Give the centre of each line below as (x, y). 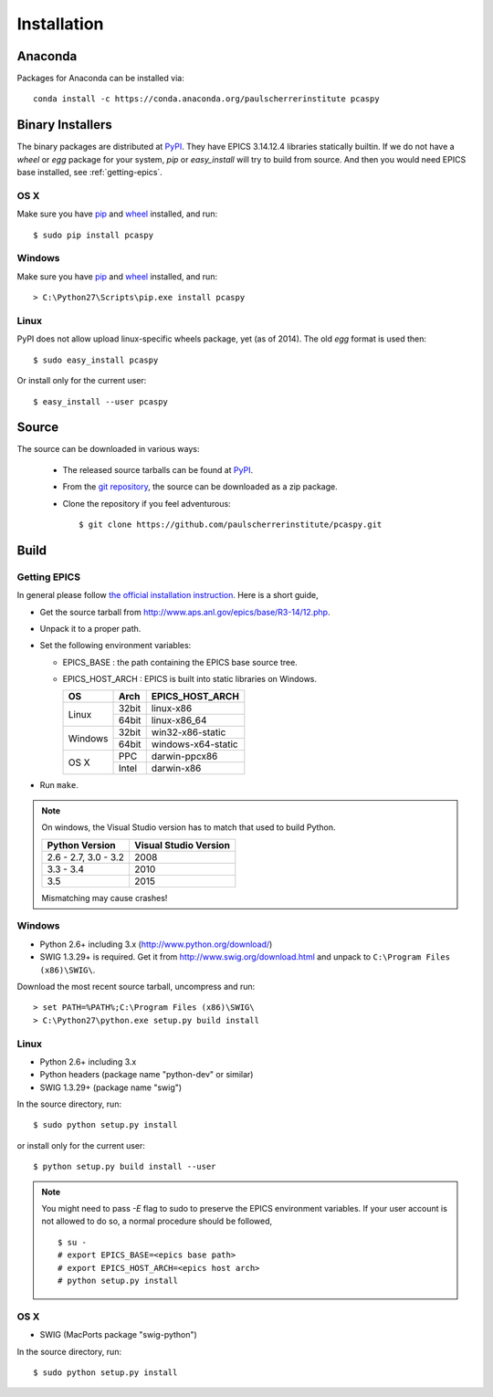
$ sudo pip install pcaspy (94, 235)
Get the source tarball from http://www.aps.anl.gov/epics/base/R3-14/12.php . (185, 612)
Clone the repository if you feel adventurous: (147, 503)
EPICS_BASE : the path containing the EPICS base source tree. (180, 662)
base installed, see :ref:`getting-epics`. (90, 173)
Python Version (81, 845)
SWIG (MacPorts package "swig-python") (119, 1335)
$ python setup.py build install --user (125, 1167)
